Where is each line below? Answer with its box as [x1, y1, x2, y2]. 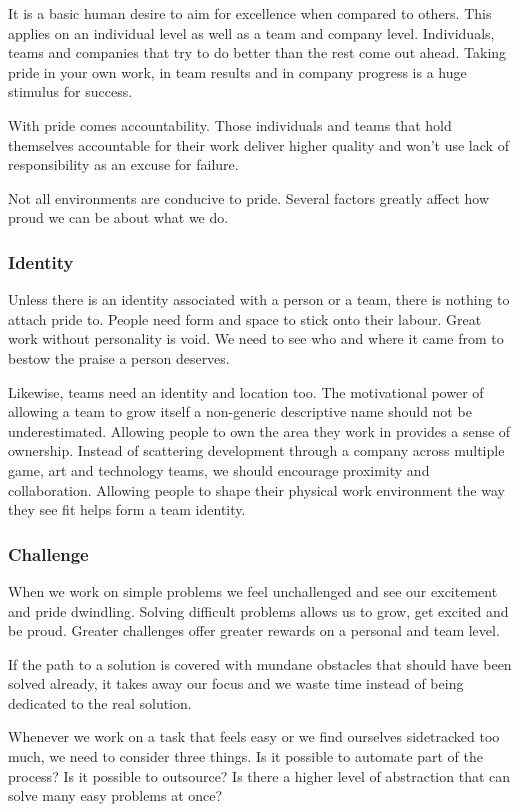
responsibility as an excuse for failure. [8, 154, 239, 175]
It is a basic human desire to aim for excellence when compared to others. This [8, 3, 492, 23]
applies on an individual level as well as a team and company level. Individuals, [8, 22, 495, 43]
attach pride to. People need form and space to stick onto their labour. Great [8, 308, 482, 329]
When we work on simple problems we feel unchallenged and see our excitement [8, 580, 498, 601]
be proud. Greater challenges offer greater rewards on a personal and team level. [8, 620, 500, 641]
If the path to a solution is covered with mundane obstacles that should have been [8, 653, 512, 674]
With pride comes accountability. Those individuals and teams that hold [8, 114, 452, 135]
